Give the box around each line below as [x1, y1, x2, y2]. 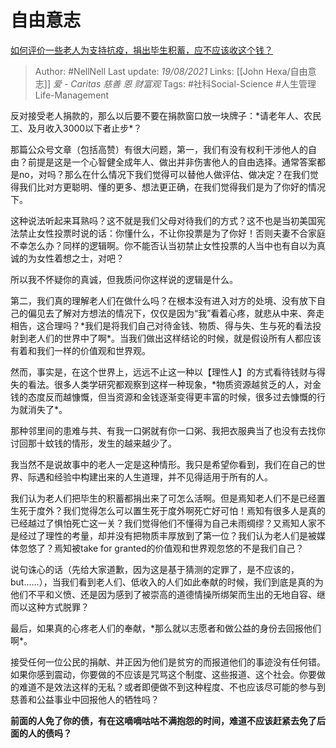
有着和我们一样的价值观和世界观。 [10, 344, 151, 356]
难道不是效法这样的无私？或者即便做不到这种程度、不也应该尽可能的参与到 [18, 681, 326, 693]
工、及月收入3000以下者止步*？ [10, 122, 143, 134]
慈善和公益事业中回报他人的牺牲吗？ [10, 693, 160, 705]
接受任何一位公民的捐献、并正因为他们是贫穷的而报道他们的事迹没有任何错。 [10, 656, 326, 668]
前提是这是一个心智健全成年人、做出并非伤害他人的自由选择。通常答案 [27, 156, 317, 168]
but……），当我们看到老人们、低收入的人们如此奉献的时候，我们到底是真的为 [10, 576, 324, 588]
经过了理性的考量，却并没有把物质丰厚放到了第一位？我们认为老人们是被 [18, 529, 317, 541]
